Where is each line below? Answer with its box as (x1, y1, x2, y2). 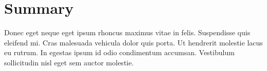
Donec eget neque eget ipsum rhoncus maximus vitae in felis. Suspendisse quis (4, 27, 251, 38)
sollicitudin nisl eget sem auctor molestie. (4, 57, 134, 67)
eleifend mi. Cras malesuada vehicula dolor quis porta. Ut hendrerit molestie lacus (4, 37, 263, 48)
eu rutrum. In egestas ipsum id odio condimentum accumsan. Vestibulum (4, 47, 235, 58)
